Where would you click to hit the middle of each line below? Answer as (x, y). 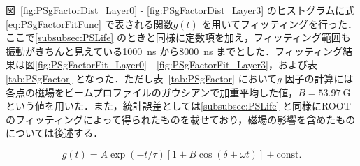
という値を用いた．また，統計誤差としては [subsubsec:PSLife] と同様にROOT (178, 106)
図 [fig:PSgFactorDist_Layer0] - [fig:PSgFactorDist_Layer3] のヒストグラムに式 (180, 10)
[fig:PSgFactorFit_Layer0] (91, 65)
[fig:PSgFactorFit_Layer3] (212, 65)
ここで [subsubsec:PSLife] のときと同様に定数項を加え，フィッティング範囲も (178, 37)
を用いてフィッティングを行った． (279, 23)
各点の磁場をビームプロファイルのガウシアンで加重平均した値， (152, 92)
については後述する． (55, 133)
